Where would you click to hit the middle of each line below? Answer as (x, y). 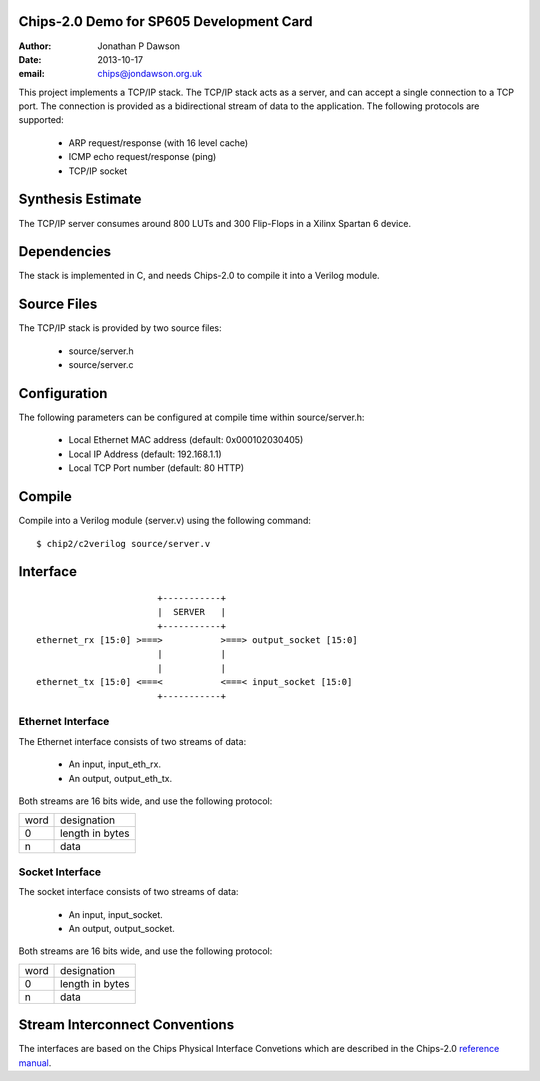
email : (31, 74)
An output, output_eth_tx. (120, 778)
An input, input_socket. (116, 914)
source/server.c (101, 365)
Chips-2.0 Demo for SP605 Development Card (165, 21)
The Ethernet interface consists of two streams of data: (132, 741)
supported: (41, 120)
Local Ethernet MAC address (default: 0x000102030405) (186, 440)
